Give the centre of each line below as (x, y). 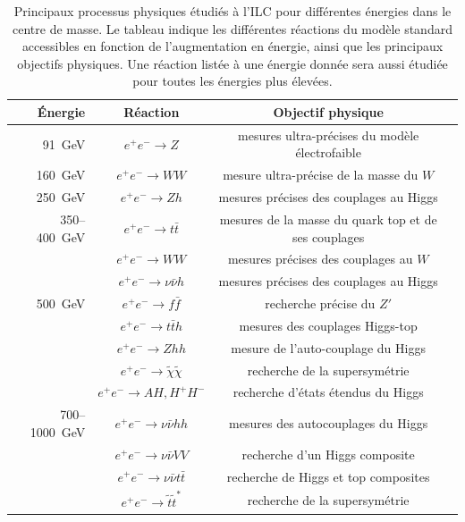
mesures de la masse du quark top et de (328, 219)
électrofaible (328, 152)
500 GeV (61, 303)
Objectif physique (328, 111)
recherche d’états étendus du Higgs (328, 392)
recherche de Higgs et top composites (328, 476)
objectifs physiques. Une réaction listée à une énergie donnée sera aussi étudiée (232, 63)
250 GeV (61, 197)
